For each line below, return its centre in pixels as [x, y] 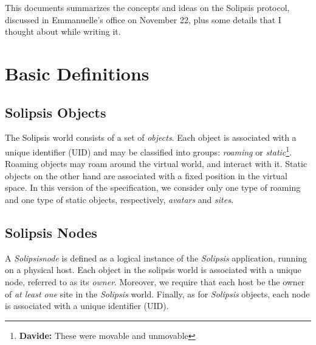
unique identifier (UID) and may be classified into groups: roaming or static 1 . [149, 151]
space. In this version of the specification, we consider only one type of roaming [153, 187]
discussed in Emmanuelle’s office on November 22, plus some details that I [143, 19]
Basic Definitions [77, 73]
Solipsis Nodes [51, 232]
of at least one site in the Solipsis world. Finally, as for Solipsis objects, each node [157, 293]
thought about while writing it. [63, 31]
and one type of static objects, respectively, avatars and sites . [119, 199]
